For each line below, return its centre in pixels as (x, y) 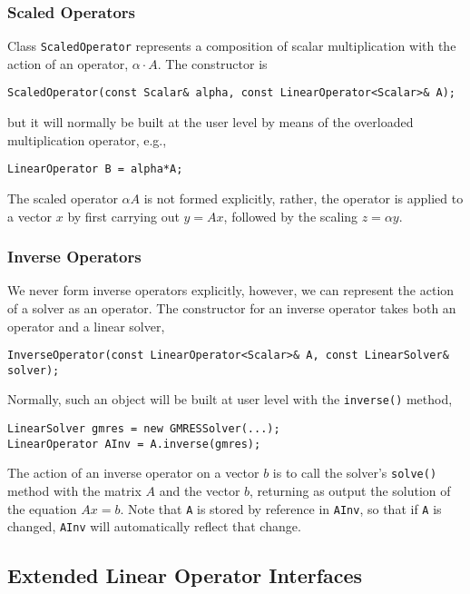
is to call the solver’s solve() (355, 473)
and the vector (200, 491)
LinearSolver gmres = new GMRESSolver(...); (144, 429)
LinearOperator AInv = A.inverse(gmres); (134, 444)
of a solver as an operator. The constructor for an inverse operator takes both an (232, 307)
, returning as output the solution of (350, 491)
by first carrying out (123, 216)
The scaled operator (63, 198)
